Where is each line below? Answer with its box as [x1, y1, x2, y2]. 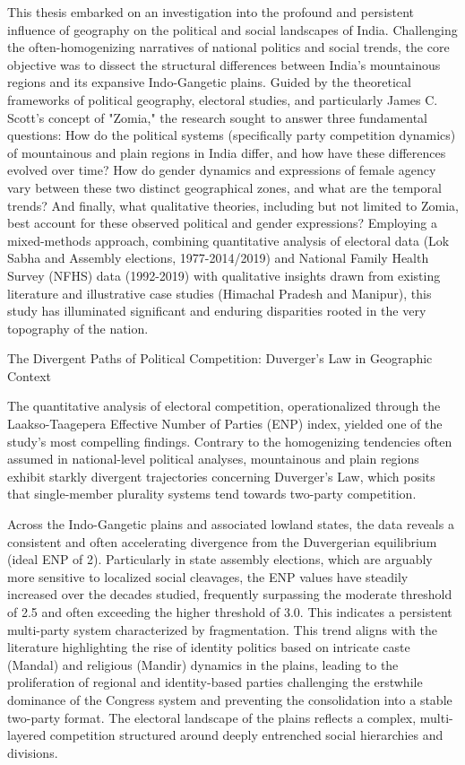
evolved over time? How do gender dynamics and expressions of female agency [7, 161, 436, 179]
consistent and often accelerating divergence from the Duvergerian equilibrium [7, 532, 437, 551]
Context [7, 366, 51, 385]
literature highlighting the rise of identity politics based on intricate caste [7, 638, 410, 656]
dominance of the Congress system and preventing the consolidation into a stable [7, 690, 452, 708]
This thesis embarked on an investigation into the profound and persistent [7, 3, 415, 21]
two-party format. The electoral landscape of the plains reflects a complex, [7, 708, 417, 726]
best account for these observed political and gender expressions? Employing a [7, 213, 437, 232]
